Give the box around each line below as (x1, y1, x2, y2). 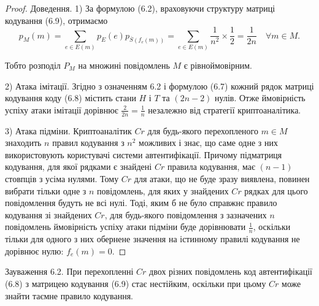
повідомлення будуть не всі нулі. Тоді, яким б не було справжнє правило (5, 196, 277, 209)
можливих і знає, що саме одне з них (139, 136, 278, 149)
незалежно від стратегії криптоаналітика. (148, 103, 301, 116)
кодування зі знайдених (5, 208, 92, 221)
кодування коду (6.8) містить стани (5, 91, 136, 104)
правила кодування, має (167, 160, 255, 173)
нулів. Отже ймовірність (215, 91, 306, 104)
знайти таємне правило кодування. (5, 289, 133, 302)
